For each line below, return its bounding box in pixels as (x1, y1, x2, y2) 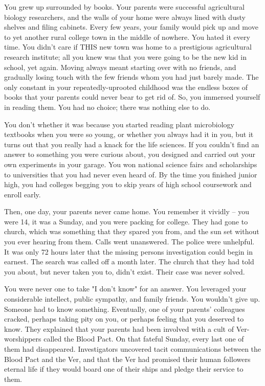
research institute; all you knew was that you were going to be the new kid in (4, 51, 247, 62)
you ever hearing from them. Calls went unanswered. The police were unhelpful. (4, 236, 255, 247)
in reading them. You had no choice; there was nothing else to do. (4, 101, 211, 112)
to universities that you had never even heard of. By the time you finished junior (4, 169, 257, 179)
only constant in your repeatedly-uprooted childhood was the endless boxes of (4, 81, 248, 92)
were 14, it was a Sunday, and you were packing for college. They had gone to (4, 216, 248, 226)
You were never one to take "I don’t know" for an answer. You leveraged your (4, 283, 247, 294)
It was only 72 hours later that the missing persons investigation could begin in (4, 246, 253, 257)
